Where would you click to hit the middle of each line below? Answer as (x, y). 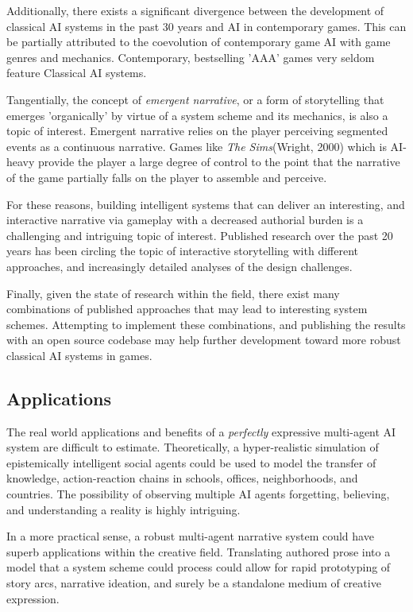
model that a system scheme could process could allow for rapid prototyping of (199, 567)
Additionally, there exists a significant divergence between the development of (195, 10)
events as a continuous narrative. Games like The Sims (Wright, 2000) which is (197, 146)
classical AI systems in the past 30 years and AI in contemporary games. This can (206, 26)
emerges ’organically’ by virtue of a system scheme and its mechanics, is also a (197, 115)
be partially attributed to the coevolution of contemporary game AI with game (199, 42)
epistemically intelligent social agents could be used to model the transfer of (191, 462)
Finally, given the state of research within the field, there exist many (173, 293)
